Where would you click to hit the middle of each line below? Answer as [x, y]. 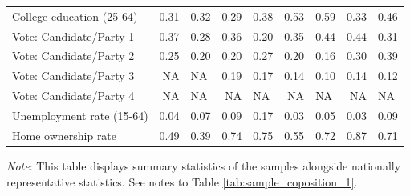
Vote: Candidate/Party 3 [73, 76]
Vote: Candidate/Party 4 [73, 96]
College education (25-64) [75, 16]
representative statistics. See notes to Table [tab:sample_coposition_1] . [182, 181]
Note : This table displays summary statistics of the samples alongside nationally [204, 165]
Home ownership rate [65, 135]
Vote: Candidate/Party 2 [73, 56]
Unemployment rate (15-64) [80, 115]
